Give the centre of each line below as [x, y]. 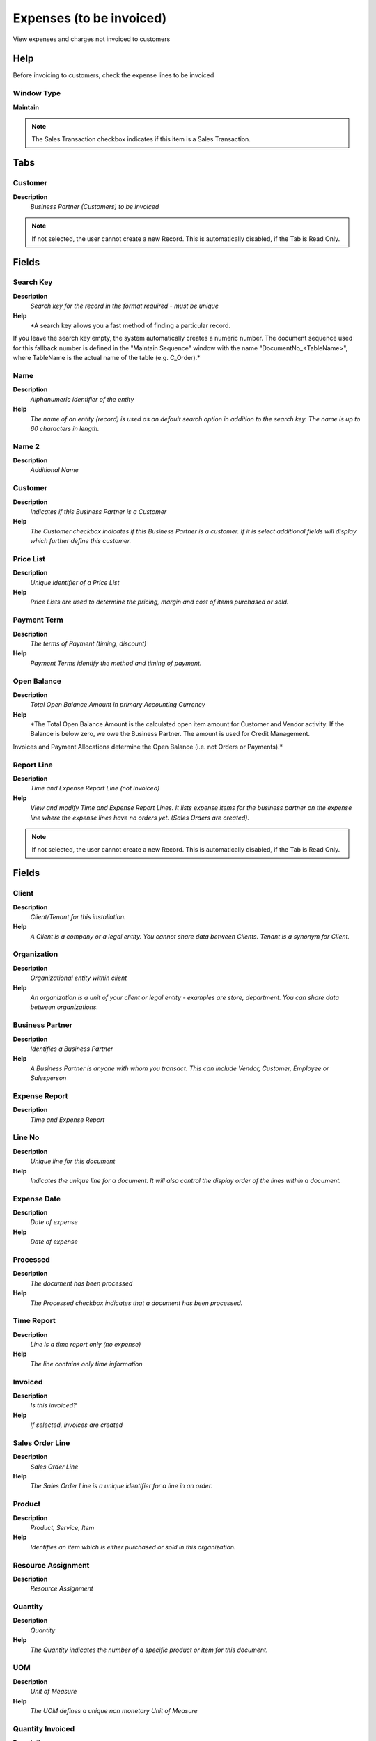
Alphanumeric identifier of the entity [82, 399]
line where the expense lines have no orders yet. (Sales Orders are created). [140, 818]
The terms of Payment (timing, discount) [88, 643]
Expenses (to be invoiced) [90, 18]
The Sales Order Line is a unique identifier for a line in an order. [122, 1486]
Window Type [37, 93]
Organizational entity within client [79, 978]
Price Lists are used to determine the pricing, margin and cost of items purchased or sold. [159, 602]
